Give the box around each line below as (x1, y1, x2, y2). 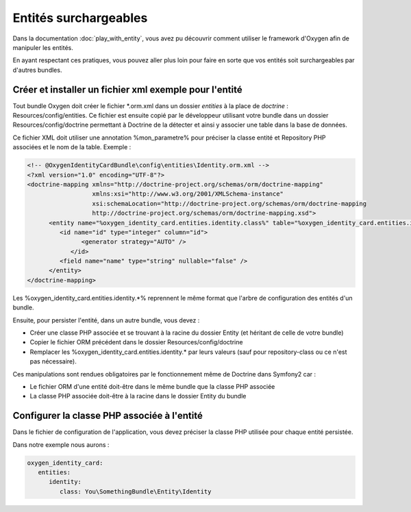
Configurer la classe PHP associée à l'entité (12, 410, 203, 422)
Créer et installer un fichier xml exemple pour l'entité (12, 84, 242, 95)
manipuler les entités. (12, 43, 73, 51)
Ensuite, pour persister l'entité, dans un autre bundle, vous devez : (12, 316, 200, 324)
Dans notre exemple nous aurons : (12, 440, 110, 448)
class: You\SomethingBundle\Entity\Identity (59, 487, 212, 496)
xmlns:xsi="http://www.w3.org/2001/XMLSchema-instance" (92, 190, 284, 198)
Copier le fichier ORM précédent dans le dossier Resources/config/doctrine (29, 338, 243, 346)
